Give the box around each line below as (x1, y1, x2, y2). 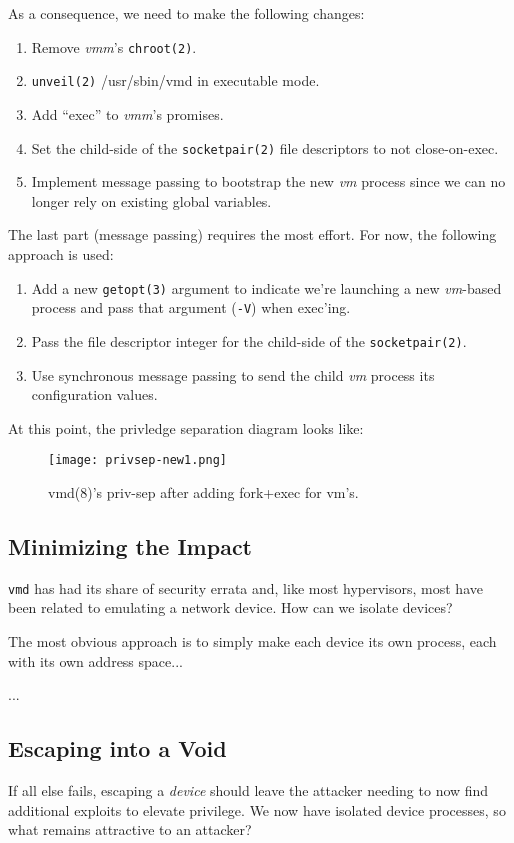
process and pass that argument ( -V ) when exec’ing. (31, 297, 351, 318)
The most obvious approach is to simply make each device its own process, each (8, 630, 497, 651)
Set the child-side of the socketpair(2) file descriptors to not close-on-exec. (31, 137, 499, 158)
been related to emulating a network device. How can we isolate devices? (8, 597, 453, 618)
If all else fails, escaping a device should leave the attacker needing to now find (8, 779, 489, 800)
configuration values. (31, 384, 158, 405)
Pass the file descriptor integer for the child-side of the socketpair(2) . (31, 330, 467, 351)
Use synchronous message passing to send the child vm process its (31, 364, 435, 385)
